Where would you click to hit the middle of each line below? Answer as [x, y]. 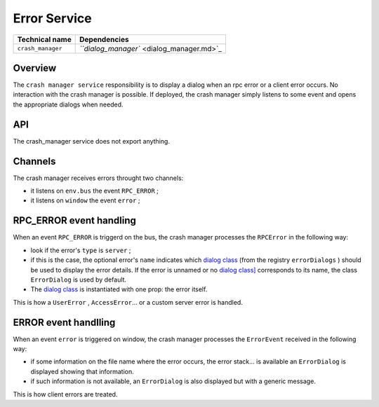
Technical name [44, 39]
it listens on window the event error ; [85, 200]
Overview [35, 68]
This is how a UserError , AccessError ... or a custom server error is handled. [128, 302]
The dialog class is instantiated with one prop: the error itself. [119, 289]
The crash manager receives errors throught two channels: [98, 178]
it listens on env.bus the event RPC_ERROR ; [95, 191]
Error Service [52, 18]
